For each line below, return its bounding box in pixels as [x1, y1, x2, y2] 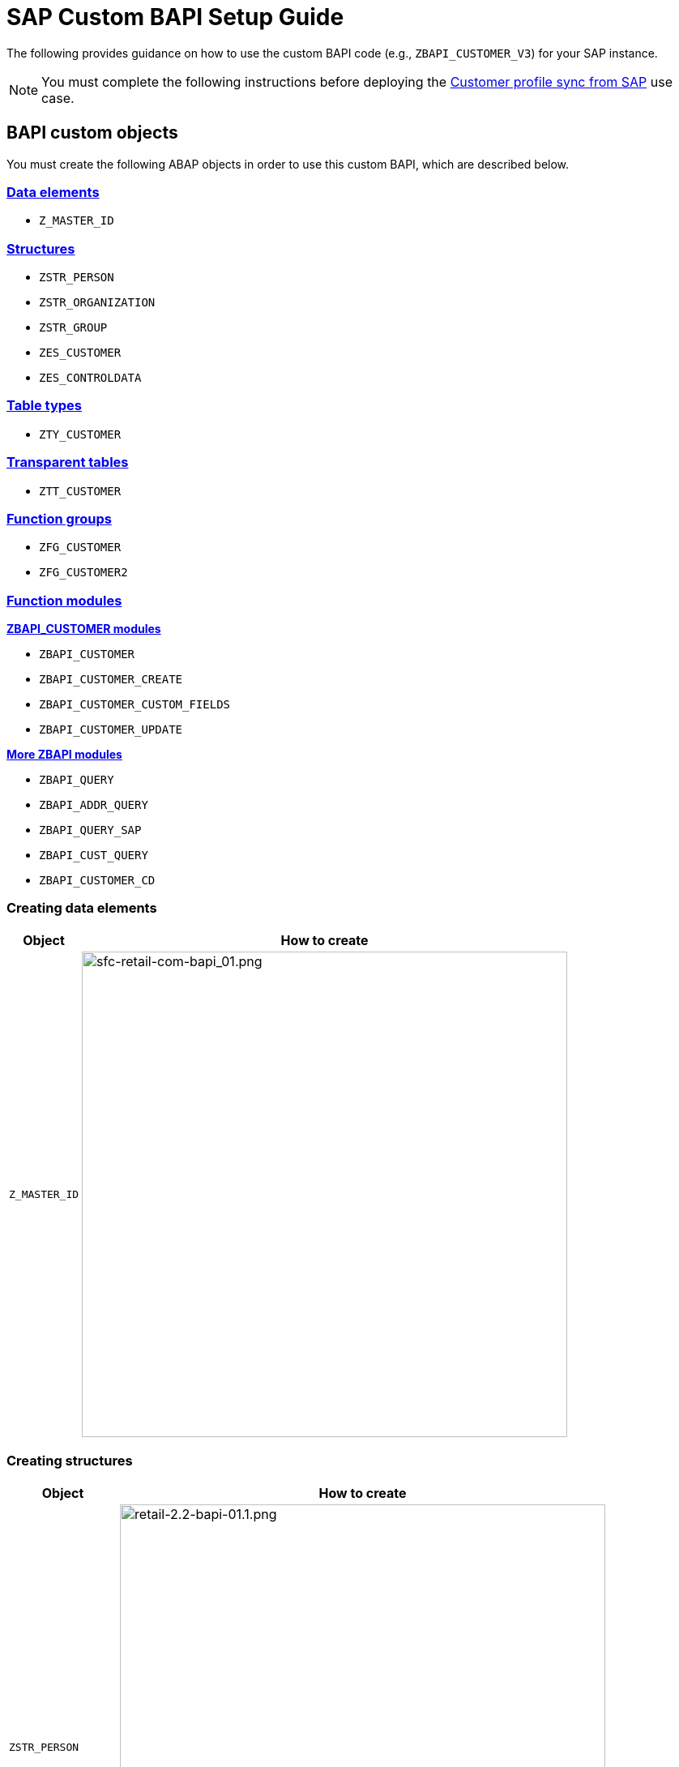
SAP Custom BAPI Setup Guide [6, 3, 344, 31]
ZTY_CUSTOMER [39, 427, 122, 441]
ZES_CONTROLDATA [39, 371, 142, 385]
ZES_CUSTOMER [39, 346, 122, 360]
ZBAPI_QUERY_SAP [39, 824, 142, 837]
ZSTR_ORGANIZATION [39, 296, 156, 310]
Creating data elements [6, 900, 157, 917]
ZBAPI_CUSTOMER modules [6, 622, 161, 636]
